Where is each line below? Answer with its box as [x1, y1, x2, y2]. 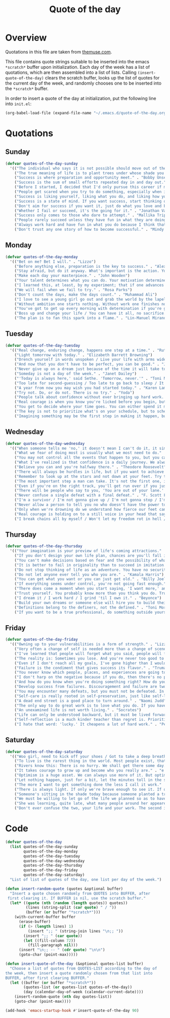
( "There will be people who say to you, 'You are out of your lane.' [14, 488, 164, 493]
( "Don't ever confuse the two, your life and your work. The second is [14, 806, 168, 811]
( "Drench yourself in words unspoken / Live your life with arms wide [14, 357, 166, 362]
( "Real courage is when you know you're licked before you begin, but [14, 399, 166, 404]
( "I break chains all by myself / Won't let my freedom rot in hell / [14, 516, 166, 521]
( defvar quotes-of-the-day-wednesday [5, 441, 85, 446]
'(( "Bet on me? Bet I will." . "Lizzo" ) [10, 259, 96, 264]
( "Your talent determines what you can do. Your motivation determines [14, 278, 168, 283]
